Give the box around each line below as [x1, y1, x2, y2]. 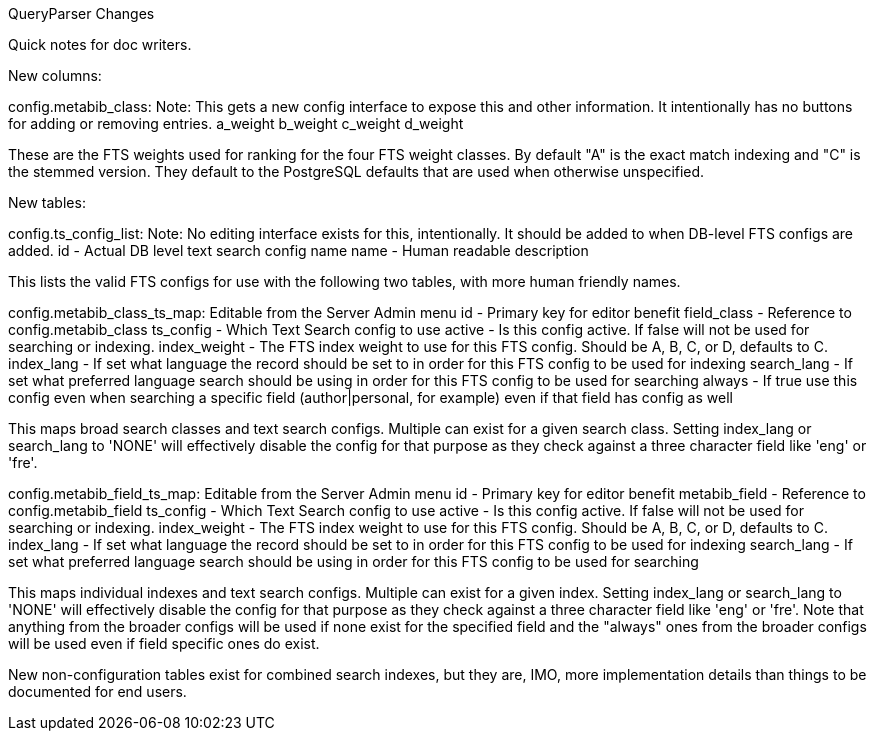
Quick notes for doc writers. [8, 36, 192, 53]
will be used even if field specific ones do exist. [8, 635, 320, 652]
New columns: [8, 67, 102, 84]
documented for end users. [8, 683, 187, 700]
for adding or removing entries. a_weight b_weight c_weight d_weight [8, 115, 464, 132]
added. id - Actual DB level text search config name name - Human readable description [8, 242, 589, 259]
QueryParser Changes [8, 5, 155, 22]
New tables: [8, 194, 86, 211]
